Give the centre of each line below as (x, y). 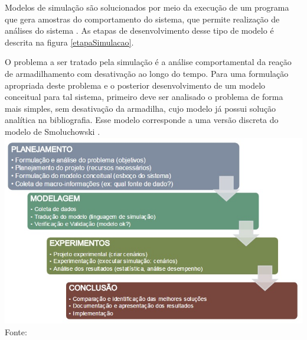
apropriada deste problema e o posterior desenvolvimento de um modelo (135, 85)
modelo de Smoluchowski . (53, 131)
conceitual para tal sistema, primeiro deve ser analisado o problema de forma (144, 97)
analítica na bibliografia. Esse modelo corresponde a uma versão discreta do (142, 120)
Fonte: (16, 331)
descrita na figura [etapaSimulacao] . (69, 42)
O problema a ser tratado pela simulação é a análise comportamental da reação (148, 62)
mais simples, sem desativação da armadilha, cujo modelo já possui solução (141, 108)
